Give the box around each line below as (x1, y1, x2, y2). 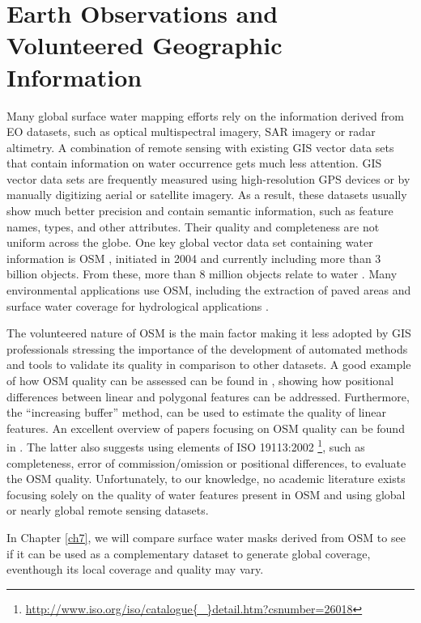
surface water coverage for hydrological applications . (6, 297, 269, 314)
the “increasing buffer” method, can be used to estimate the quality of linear (6, 404, 386, 421)
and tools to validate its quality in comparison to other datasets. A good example (6, 356, 411, 373)
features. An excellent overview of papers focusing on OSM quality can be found (6, 419, 405, 436)
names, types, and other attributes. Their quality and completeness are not (6, 218, 380, 235)
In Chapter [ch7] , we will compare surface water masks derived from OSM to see (6, 529, 406, 545)
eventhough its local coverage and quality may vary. (6, 561, 264, 578)
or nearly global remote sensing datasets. (6, 502, 209, 519)
